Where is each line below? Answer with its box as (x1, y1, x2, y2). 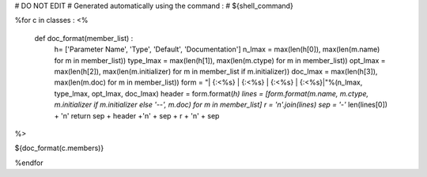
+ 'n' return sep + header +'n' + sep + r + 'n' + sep (54, 111, 220, 120)
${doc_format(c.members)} (14, 143, 104, 153)
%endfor (14, 158, 43, 168)
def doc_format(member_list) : (34, 33, 134, 43)
